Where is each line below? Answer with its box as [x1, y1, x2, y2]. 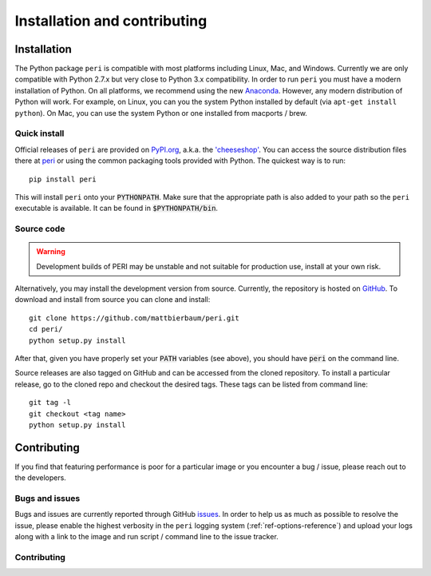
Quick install [14, 128, 65, 139]
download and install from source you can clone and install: [14, 295, 211, 304]
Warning [36, 247, 65, 256]
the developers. [14, 473, 67, 483]
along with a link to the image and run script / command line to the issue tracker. [14, 532, 279, 542]
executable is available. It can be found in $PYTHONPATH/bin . [14, 204, 219, 213]
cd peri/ [29, 324, 63, 334]
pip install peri [29, 174, 97, 184]
